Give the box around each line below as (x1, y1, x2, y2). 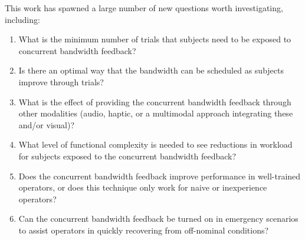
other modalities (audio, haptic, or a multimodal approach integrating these (18, 107, 293, 119)
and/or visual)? (18, 118, 75, 131)
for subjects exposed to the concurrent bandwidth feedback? (18, 149, 237, 162)
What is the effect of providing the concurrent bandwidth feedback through (18, 95, 291, 108)
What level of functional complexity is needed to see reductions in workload (18, 138, 293, 151)
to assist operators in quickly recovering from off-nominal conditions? (18, 224, 269, 236)
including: (5, 13, 40, 25)
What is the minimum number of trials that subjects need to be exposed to (18, 33, 291, 45)
